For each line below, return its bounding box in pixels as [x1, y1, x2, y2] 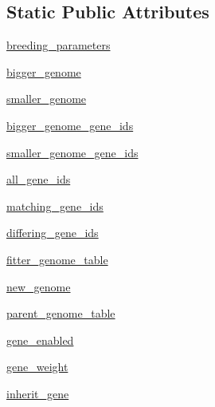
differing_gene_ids [6, 224, 99, 241]
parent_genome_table [6, 305, 115, 322]
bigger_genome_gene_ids [6, 117, 134, 133]
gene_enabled [6, 331, 74, 348]
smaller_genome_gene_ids [6, 144, 139, 160]
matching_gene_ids [6, 197, 104, 214]
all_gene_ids [6, 171, 71, 188]
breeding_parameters [6, 37, 111, 53]
